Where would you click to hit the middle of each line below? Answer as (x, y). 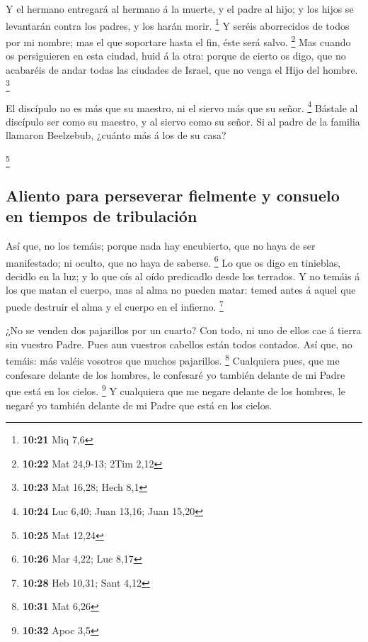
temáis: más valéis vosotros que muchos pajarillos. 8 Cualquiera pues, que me (173, 360)
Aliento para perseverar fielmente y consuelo (173, 195)
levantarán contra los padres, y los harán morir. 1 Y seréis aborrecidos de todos (178, 24)
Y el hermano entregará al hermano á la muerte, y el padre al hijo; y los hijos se (180, 9)
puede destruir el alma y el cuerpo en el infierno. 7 (115, 305)
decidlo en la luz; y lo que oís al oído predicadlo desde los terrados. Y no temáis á (183, 276)
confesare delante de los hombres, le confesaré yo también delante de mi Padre (176, 374)
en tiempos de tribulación (102, 216)
